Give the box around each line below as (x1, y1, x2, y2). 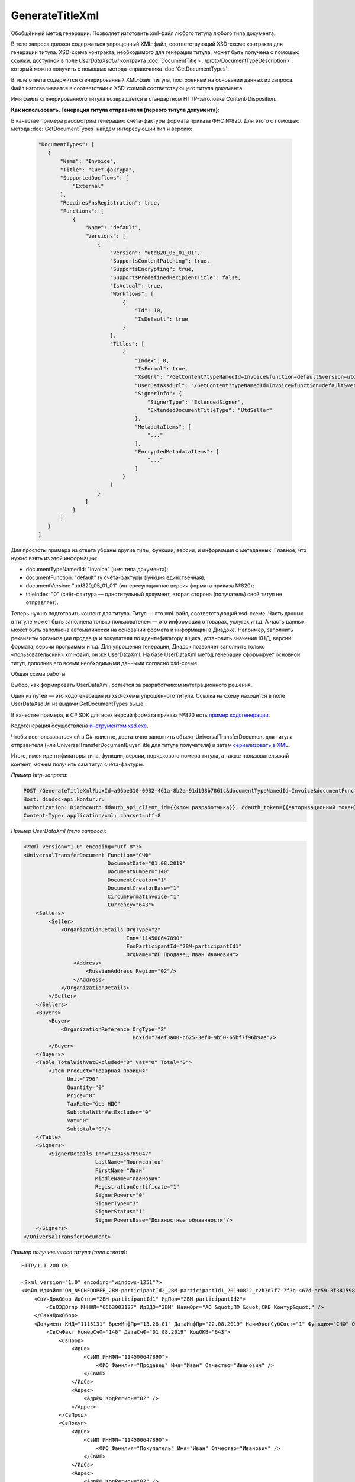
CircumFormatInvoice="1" (107, 893, 180, 900)
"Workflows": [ (109, 290, 154, 298)
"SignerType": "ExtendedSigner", (147, 398, 244, 405)
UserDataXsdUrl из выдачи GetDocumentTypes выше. (11, 700, 145, 708)
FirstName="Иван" (95, 1167, 146, 1174)
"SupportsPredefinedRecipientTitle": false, (109, 274, 241, 281)
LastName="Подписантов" (95, 1159, 164, 1165)
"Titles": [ (109, 340, 145, 347)
